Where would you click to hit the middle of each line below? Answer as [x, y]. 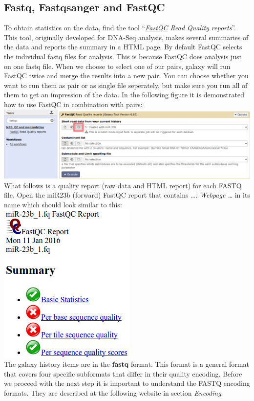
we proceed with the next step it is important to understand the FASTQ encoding [127, 383]
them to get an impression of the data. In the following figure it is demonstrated [124, 95]
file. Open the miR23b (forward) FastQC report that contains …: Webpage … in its [127, 195]
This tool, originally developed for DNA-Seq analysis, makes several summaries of [126, 37]
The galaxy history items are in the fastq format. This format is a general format [127, 364]
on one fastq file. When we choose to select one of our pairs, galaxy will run [117, 66]
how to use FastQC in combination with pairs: [73, 104]
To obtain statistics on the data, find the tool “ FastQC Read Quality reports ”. [120, 28]
